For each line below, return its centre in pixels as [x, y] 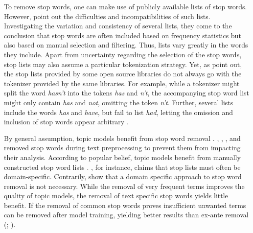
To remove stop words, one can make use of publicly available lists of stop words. [126, 6]
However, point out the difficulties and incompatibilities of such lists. [107, 16]
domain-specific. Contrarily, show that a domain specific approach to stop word [123, 176]
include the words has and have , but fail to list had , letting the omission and [119, 112]
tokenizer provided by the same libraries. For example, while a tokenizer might [122, 83]
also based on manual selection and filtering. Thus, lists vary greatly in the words [126, 45]
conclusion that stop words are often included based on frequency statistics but [123, 35]
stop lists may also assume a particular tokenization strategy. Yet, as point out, [123, 64]
